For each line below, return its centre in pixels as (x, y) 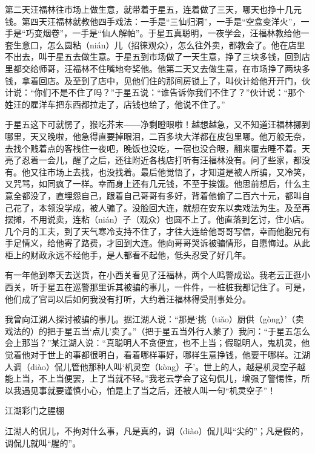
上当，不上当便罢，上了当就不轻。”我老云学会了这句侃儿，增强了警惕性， (157, 378)
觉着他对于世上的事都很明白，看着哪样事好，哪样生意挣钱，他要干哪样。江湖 (157, 355)
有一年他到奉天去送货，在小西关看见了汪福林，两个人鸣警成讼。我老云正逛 (153, 275)
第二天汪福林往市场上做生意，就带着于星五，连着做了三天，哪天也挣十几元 (153, 9)
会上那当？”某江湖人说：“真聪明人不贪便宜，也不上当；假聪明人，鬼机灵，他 (157, 343)
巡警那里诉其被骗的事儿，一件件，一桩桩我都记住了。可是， (191, 287)
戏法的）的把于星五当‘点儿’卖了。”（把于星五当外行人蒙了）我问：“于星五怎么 (157, 331)
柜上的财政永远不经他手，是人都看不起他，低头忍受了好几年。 (128, 254)
